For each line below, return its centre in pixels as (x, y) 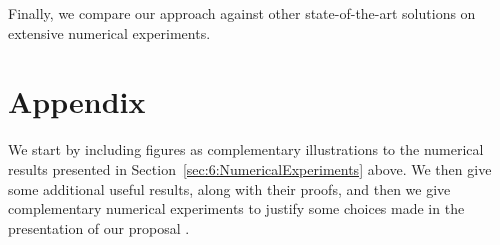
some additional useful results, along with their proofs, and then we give (229, 188)
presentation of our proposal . (99, 227)
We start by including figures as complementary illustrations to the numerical (246, 149)
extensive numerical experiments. (109, 32)
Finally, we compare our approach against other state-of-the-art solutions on (242, 13)
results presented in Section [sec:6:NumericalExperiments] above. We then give (250, 168)
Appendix (77, 101)
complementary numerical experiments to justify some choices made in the (236, 208)
